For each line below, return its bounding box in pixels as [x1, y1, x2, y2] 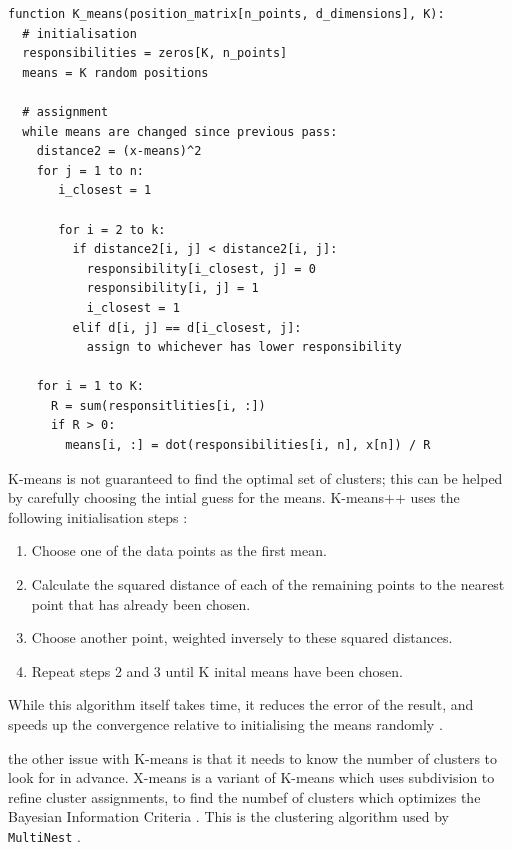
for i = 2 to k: [58, 222, 166, 237]
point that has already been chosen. [31, 593, 251, 614]
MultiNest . [8, 825, 82, 846]
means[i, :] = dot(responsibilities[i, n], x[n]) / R [65, 438, 431, 453]
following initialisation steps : [8, 506, 188, 527]
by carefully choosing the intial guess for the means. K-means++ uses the [8, 487, 460, 508]
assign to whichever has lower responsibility [86, 340, 402, 355]
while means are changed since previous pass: [22, 124, 338, 139]
